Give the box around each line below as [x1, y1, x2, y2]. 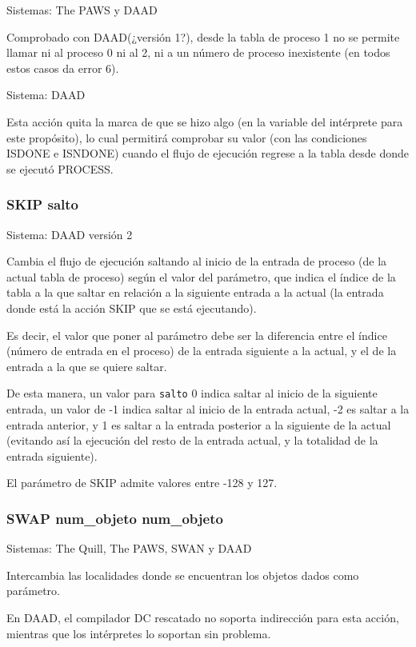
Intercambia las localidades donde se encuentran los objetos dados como [6, 566, 359, 583]
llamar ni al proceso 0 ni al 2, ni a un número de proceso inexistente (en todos [6, 44, 390, 61]
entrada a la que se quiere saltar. [6, 357, 167, 374]
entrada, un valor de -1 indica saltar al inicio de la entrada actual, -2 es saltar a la [6, 400, 410, 417]
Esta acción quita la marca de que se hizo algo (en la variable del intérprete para [6, 113, 403, 130]
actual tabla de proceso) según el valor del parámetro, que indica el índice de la [6, 268, 396, 285]
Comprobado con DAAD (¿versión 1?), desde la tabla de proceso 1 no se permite [6, 28, 400, 45]
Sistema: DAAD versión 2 [6, 226, 133, 242]
